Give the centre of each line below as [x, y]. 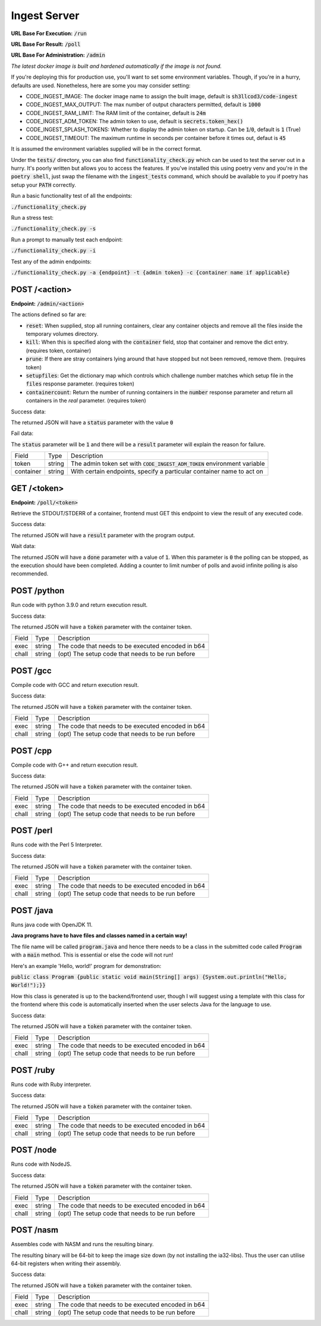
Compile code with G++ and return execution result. [75, 765]
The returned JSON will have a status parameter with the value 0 [92, 422]
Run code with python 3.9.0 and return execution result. [79, 605]
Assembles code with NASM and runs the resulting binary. [82, 1244]
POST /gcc [31, 670]
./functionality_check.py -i [53, 251]
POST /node [34, 1150]
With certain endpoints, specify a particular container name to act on [167, 472]
